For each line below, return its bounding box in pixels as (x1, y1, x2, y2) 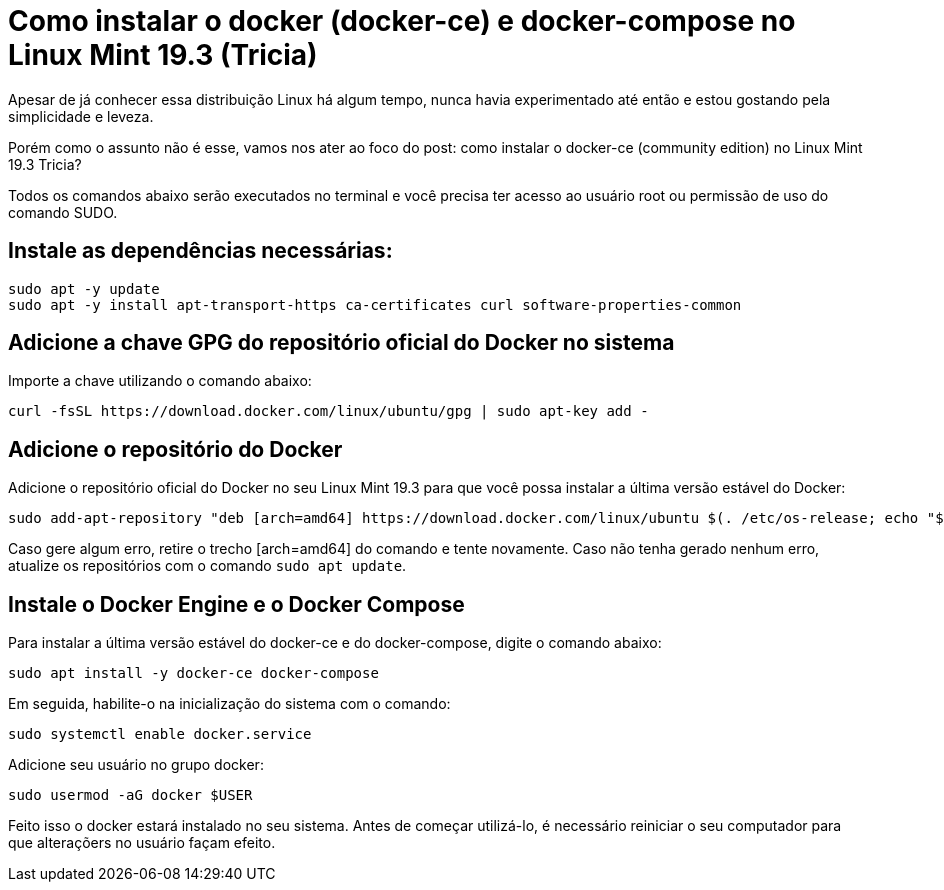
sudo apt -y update (8, 280, 160, 297)
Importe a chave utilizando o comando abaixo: (8, 372, 312, 390)
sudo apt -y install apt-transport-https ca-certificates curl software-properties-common (8, 296, 742, 313)
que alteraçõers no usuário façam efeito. (8, 834, 276, 852)
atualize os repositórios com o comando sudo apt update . (8, 557, 407, 575)
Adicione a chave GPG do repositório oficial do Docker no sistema (8, 330, 675, 356)
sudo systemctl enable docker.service (8, 726, 312, 743)
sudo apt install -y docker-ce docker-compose (8, 665, 379, 682)
